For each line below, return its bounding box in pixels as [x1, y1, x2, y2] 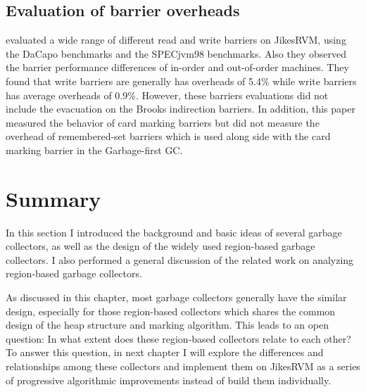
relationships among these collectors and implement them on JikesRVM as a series [6, 359, 360, 374]
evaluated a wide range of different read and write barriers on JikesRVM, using [6, 32, 346, 47]
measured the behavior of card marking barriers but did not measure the [6, 115, 320, 129]
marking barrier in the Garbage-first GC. [6, 142, 183, 157]
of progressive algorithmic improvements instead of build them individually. [6, 372, 332, 387]
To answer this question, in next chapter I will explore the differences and [6, 345, 324, 360]
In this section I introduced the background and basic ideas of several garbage [6, 225, 342, 239]
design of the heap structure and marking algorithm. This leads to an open [6, 317, 329, 332]
